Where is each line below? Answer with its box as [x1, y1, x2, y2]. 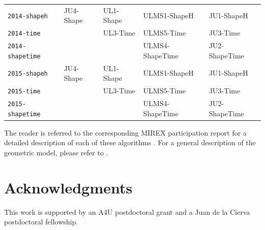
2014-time [8, 30, 41, 38]
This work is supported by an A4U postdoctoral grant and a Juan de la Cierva [4, 206, 250, 217]
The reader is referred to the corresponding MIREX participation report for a [4, 127, 247, 138]
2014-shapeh [8, 12, 48, 20]
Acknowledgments [4, 177, 132, 198]
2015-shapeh [8, 70, 48, 78]
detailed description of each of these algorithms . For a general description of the [4, 137, 256, 148]
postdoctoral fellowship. [4, 216, 78, 227]
